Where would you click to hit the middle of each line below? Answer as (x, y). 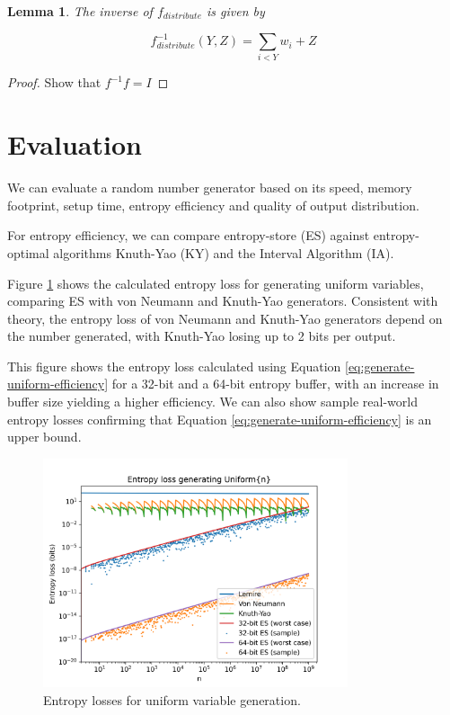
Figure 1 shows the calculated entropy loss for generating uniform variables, (216, 283)
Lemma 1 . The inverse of (80, 11)
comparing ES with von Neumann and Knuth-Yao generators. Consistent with (223, 301)
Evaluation (75, 144)
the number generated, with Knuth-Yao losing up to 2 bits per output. (202, 336)
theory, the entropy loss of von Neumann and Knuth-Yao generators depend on (225, 318)
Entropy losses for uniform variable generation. (172, 699)
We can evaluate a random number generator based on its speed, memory (210, 188)
